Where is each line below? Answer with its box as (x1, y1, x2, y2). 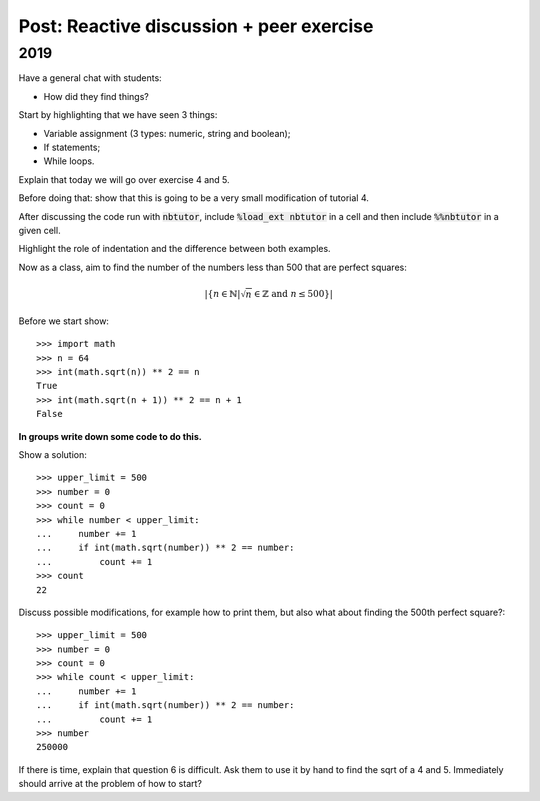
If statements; (43, 141, 101, 153)
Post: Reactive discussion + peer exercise (18, 15, 374, 37)
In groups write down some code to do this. (18, 430, 202, 442)
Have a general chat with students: (18, 72, 162, 84)
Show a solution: (18, 448, 87, 460)
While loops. (43, 155, 95, 167)
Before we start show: (18, 315, 110, 327)
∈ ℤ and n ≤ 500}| (253, 288, 334, 299)
